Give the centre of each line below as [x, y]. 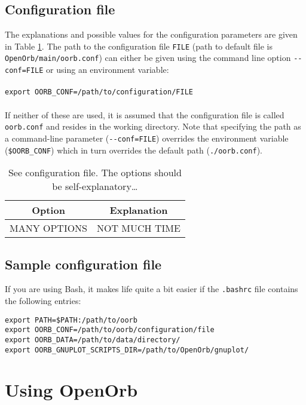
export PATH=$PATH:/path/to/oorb [71, 320]
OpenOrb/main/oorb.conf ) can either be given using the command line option [148, 58]
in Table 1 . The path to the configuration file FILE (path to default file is [139, 46]
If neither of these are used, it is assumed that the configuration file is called [145, 114]
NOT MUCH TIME [139, 228]
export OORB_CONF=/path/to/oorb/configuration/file [110, 330]
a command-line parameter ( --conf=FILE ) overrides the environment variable [147, 138]
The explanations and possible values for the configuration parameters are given [151, 34]
